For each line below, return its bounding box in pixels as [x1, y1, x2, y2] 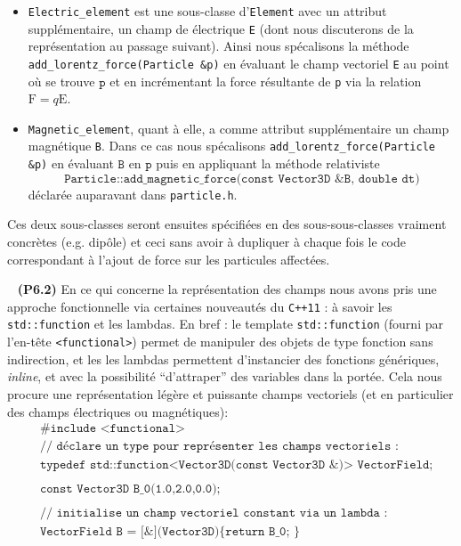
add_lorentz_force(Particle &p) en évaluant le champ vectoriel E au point [28, 53, 449, 72]
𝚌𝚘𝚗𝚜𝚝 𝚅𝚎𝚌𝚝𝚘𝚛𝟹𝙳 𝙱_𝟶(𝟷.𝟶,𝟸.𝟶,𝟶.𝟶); [39, 483, 221, 496]
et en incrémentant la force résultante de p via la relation [109, 71, 422, 90]
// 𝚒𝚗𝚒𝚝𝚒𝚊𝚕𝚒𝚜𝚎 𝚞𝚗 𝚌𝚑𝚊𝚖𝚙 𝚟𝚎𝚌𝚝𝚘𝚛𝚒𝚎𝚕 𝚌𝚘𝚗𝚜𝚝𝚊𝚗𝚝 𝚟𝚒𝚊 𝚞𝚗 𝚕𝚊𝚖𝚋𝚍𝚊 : [39, 507, 388, 520]
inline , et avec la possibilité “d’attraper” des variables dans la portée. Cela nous [7, 367, 442, 386]
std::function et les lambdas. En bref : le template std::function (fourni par [7, 314, 443, 333]
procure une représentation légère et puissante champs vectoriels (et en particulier [7, 384, 454, 403]
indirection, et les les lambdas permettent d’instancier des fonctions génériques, [7, 349, 440, 368]
